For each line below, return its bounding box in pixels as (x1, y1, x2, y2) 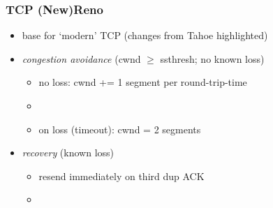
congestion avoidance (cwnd (22, 51, 141, 66)
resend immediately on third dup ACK (38, 168, 205, 183)
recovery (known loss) (22, 145, 115, 160)
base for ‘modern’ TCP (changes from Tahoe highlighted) (22, 28, 268, 43)
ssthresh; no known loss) (160, 51, 265, 66)
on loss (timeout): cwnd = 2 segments (38, 121, 201, 136)
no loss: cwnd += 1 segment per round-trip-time (38, 75, 247, 89)
